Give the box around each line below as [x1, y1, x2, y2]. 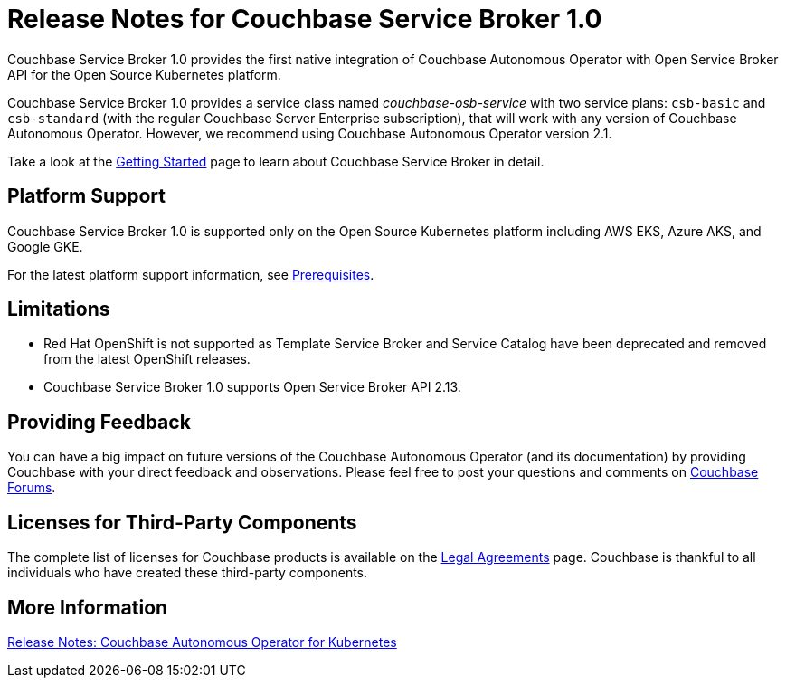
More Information [7, 595, 168, 619]
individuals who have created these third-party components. [7, 565, 368, 581]
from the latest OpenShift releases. [43, 351, 251, 367]
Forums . [7, 480, 56, 496]
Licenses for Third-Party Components [7, 510, 357, 534]
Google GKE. [7, 238, 83, 254]
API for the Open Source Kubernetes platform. [7, 66, 281, 82]
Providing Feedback [7, 410, 191, 433]
